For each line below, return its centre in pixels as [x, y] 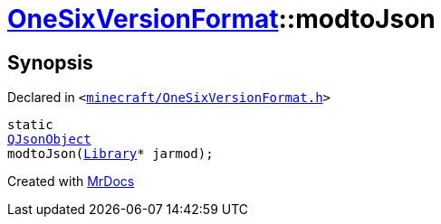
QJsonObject [49, 140]
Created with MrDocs [71, 182]
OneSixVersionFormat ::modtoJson [221, 19]
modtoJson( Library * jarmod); [110, 154]
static [30, 125]
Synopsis [50, 62]
